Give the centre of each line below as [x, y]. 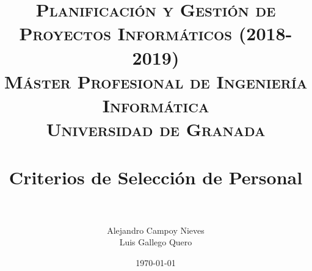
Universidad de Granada [156, 129]
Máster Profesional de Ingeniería [156, 81]
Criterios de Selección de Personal [156, 177]
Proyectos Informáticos [126, 33]
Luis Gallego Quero [156, 242]
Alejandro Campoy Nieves [156, 230]
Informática [156, 105]
